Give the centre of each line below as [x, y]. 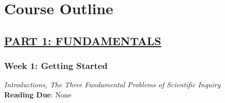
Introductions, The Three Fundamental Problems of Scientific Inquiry [112, 84]
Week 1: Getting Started [56, 66]
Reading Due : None [38, 94]
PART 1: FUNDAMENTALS [83, 40]
